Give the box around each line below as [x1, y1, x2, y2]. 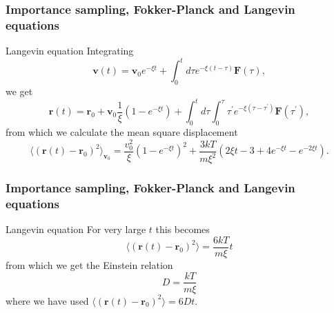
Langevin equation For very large [6, 222, 146, 236]
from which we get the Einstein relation [6, 257, 173, 272]
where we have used [6, 293, 89, 307]
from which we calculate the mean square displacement [6, 124, 238, 139]
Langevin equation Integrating [6, 43, 134, 58]
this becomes [155, 222, 210, 236]
